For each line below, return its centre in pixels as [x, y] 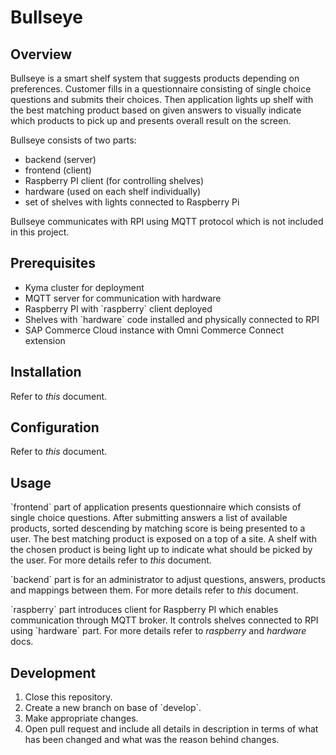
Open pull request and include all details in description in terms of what [171, 729]
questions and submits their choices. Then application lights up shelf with [162, 99]
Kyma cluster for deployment [84, 287]
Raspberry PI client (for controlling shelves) [114, 180]
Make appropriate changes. [81, 718]
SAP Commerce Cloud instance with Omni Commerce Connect [154, 330]
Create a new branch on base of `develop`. [113, 708]
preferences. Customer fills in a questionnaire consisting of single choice [161, 89]
